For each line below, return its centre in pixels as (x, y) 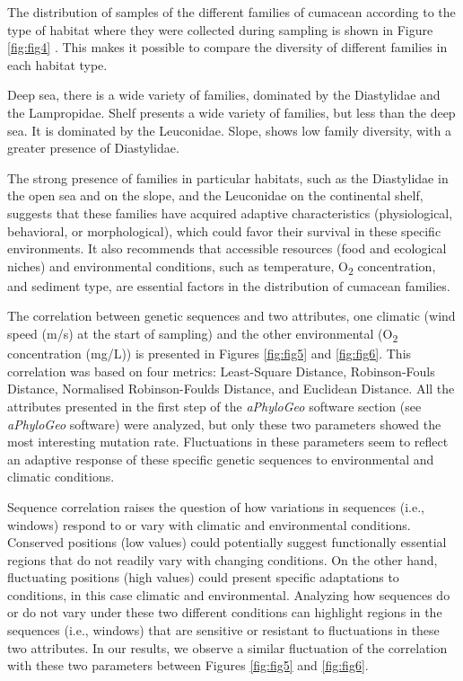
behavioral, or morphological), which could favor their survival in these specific (224, 230)
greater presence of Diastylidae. (93, 148)
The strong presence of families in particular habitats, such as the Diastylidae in (228, 177)
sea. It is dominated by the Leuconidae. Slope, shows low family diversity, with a (229, 130)
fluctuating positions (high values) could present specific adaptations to (203, 577)
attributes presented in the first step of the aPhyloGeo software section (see (214, 406)
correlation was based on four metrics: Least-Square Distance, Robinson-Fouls (221, 371)
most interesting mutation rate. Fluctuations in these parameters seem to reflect (228, 442)
